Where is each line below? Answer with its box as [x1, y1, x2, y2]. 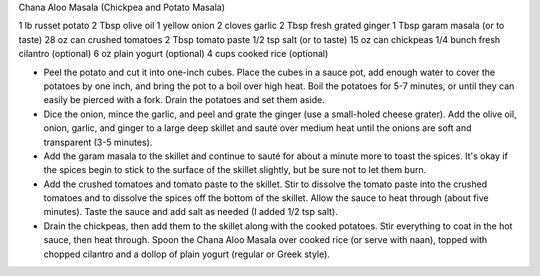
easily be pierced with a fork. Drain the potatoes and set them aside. [43, 94, 325, 106]
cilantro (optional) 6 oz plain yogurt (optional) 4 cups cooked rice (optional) [18, 48, 329, 60]
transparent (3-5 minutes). [43, 136, 153, 148]
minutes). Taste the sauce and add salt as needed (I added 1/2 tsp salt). [43, 206, 339, 218]
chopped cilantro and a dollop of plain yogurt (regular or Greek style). [43, 248, 330, 260]
